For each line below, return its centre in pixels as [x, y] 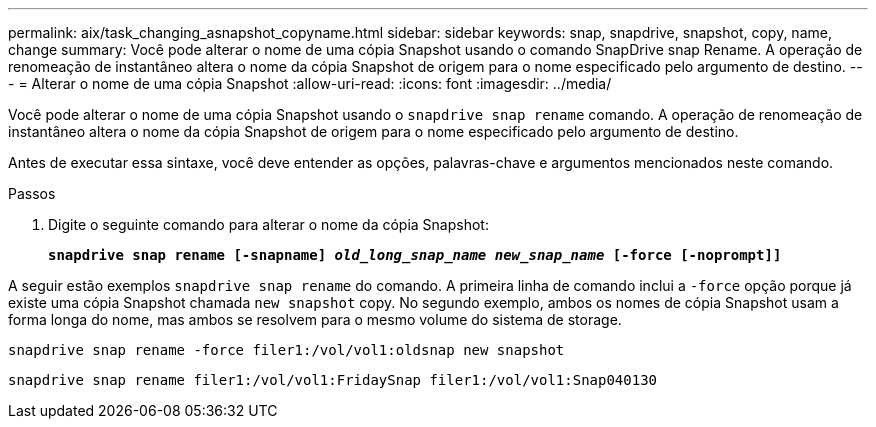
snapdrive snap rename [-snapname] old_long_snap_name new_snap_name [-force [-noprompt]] [415, 255]
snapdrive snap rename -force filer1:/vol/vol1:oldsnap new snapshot [286, 350]
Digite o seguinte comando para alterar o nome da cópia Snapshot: [268, 224]
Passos [32, 193]
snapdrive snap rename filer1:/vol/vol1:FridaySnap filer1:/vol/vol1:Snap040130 [333, 380]
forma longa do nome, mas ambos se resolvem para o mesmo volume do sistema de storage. [315, 319]
